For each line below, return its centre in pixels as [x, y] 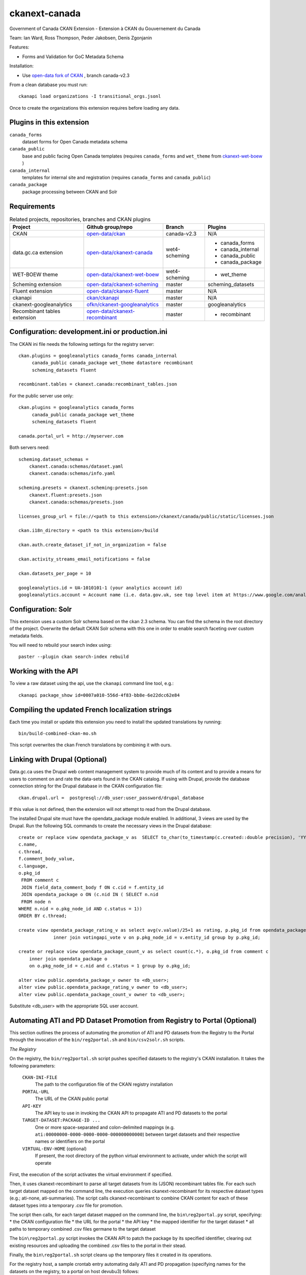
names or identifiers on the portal [70, 1141]
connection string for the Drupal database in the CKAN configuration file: [86, 786]
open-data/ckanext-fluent [118, 291]
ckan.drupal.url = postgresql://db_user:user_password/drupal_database [111, 798]
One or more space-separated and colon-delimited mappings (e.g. [105, 1127]
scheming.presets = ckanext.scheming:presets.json [83, 488]
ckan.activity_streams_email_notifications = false [84, 559]
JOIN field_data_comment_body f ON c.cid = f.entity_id [93, 887]
